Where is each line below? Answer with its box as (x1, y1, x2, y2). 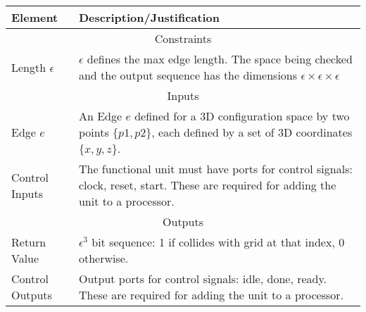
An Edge (78, 108, 122, 124)
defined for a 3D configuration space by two (134, 108, 350, 124)
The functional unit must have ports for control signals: (78, 161, 353, 177)
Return (11, 234, 46, 250)
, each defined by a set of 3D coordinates (151, 124, 353, 140)
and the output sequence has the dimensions (78, 67, 298, 83)
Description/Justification (78, 9, 220, 25)
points (78, 124, 109, 140)
